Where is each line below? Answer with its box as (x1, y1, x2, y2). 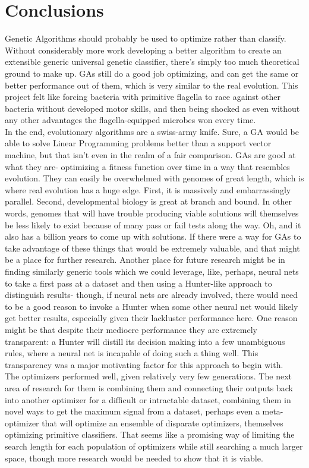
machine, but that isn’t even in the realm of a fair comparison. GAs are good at (5, 149, 296, 161)
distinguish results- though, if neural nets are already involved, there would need (5, 288, 298, 301)
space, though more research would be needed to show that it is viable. (5, 451, 263, 464)
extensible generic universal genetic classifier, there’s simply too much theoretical (5, 55, 299, 68)
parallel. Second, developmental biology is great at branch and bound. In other (5, 195, 292, 208)
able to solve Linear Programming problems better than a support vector (5, 137, 272, 149)
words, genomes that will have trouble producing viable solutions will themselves (5, 207, 299, 219)
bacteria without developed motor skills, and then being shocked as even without (5, 102, 300, 114)
